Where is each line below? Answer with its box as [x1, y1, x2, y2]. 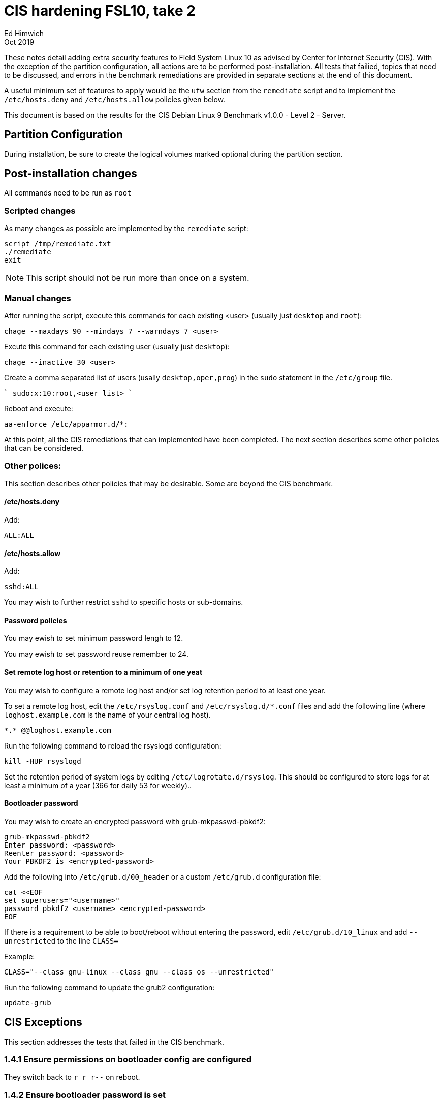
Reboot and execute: [4, 404, 73, 413]
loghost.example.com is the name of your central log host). [4, 710, 211, 719]
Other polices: [4, 461, 61, 471]
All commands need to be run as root [4, 188, 132, 198]
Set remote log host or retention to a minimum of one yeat [4, 667, 203, 676]
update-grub [4, 998, 51, 1007]
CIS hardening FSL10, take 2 [4, 2, 196, 19]
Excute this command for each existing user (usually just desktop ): [4, 342, 230, 351]
